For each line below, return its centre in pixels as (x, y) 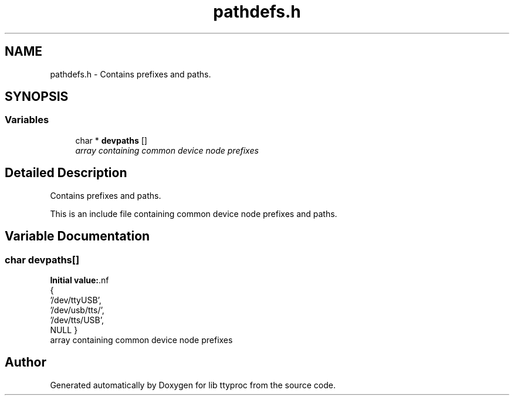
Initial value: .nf (80, 280)
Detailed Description (66, 173)
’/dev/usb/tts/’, (77, 310)
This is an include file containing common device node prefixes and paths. (194, 213)
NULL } (64, 330)
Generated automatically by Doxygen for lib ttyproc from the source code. (193, 385)
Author (26, 362)
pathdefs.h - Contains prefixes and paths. (131, 74)
